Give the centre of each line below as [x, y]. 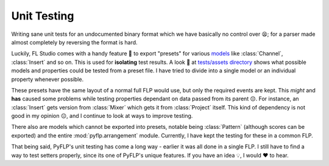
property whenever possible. [48, 79]
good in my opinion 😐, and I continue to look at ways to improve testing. [102, 116]
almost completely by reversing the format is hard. [74, 42]
